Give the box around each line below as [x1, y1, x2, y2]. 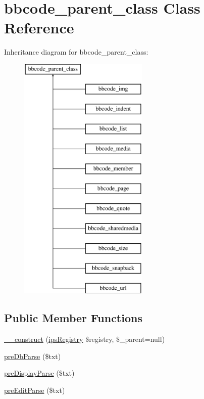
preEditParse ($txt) [4, 385, 65, 395]
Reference [4, 17, 74, 38]
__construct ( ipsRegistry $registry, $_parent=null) [4, 334, 165, 344]
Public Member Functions [4, 310, 142, 326]
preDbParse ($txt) [4, 350, 61, 361]
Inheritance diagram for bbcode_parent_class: [4, 47, 148, 57]
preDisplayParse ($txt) [4, 368, 75, 378]
